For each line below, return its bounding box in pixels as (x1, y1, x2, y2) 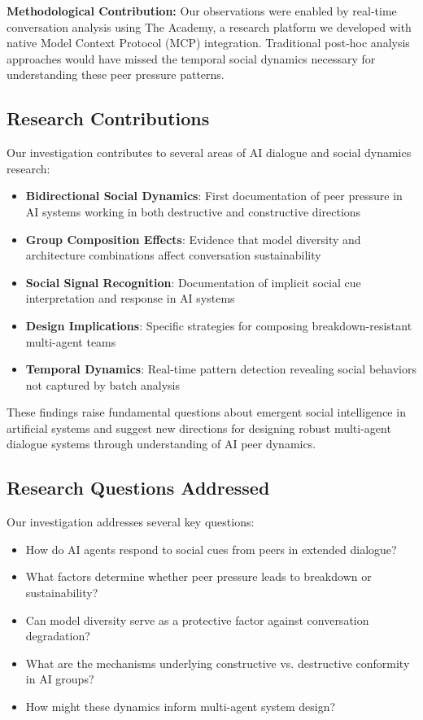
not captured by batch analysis (25, 376, 181, 393)
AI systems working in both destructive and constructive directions (25, 203, 361, 220)
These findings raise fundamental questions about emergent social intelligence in (7, 404, 406, 421)
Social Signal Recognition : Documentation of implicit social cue (25, 273, 361, 290)
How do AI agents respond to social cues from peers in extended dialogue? (25, 540, 397, 557)
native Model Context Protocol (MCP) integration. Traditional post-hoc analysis (7, 34, 410, 51)
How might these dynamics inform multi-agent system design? (25, 698, 336, 715)
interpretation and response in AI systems (25, 290, 235, 307)
